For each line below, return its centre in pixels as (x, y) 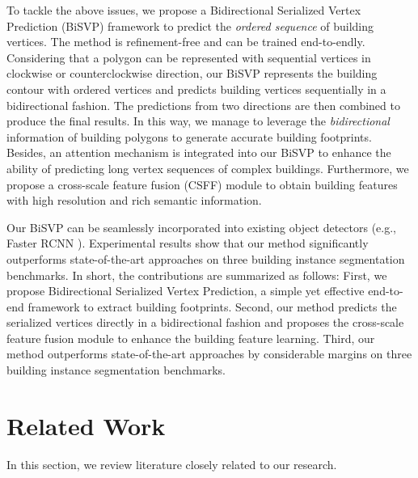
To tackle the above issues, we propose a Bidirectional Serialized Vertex (184, 10)
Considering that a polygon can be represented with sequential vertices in (189, 57)
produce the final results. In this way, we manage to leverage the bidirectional (198, 121)
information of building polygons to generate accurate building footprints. (189, 136)
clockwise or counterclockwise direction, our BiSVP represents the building (192, 73)
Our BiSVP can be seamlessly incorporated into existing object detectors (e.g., (201, 227)
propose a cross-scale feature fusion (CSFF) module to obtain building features (202, 184)
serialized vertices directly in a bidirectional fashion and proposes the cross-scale (205, 322)
